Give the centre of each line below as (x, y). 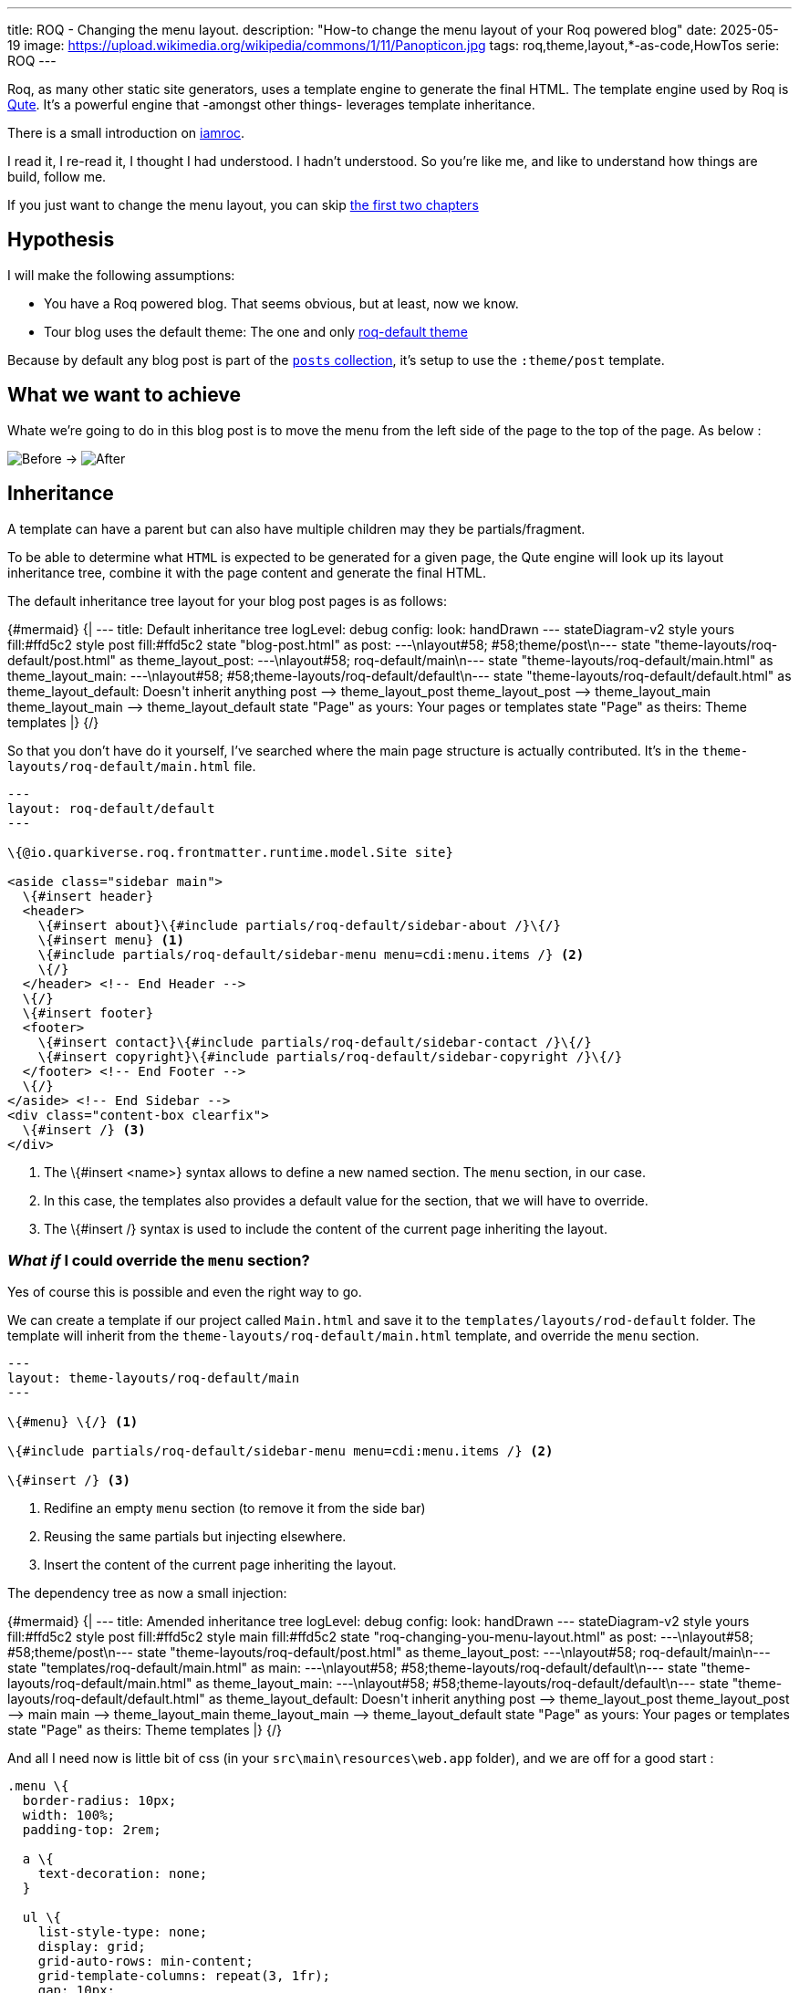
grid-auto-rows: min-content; (145, 1962)
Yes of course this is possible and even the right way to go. (185, 1292)
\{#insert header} (88, 896)
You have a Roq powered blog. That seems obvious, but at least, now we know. (281, 303)
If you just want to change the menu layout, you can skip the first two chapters (243, 205)
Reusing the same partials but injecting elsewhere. (195, 1537)
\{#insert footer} (88, 1012)
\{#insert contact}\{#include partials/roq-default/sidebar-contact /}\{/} (315, 1042)
